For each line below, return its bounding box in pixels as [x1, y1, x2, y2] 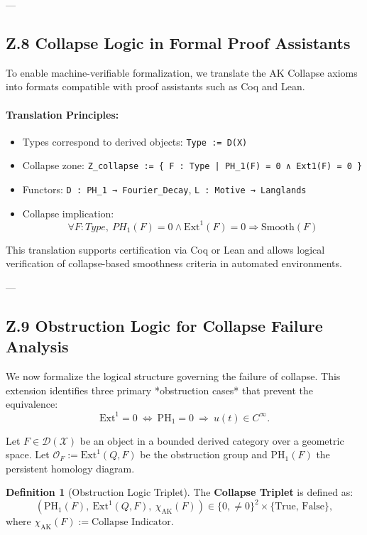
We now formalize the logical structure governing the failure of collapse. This [6, 369, 341, 384]
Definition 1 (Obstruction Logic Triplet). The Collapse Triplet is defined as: [6, 485, 354, 499]
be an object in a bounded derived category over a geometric [80, 433, 344, 448]
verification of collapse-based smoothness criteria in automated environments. [6, 256, 342, 271]
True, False [275, 502, 325, 512]
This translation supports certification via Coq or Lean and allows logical [6, 242, 325, 256]
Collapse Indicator [92, 517, 171, 528]
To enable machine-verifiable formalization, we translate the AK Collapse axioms [6, 65, 358, 80]
